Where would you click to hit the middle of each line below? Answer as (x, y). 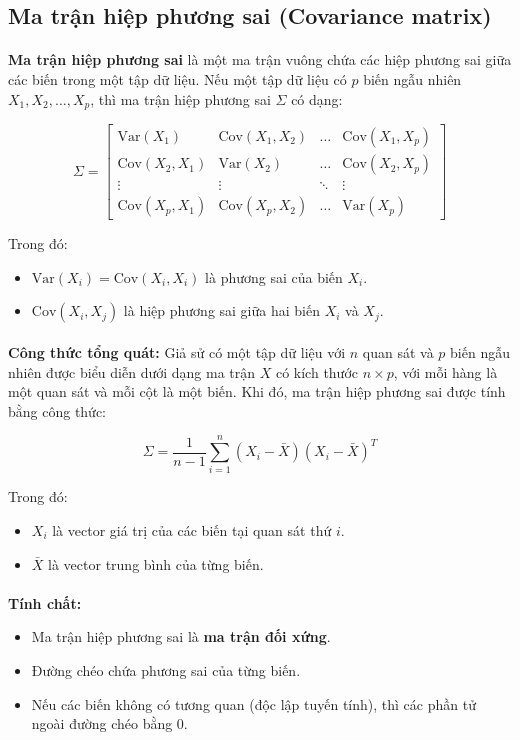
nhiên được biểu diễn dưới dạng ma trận (132, 371)
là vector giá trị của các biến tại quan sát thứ (192, 530)
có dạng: (317, 98)
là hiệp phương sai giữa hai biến (221, 310)
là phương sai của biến (274, 276)
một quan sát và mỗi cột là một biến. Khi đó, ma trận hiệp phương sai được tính (257, 391)
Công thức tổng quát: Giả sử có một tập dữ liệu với (177, 351)
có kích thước (317, 371)
